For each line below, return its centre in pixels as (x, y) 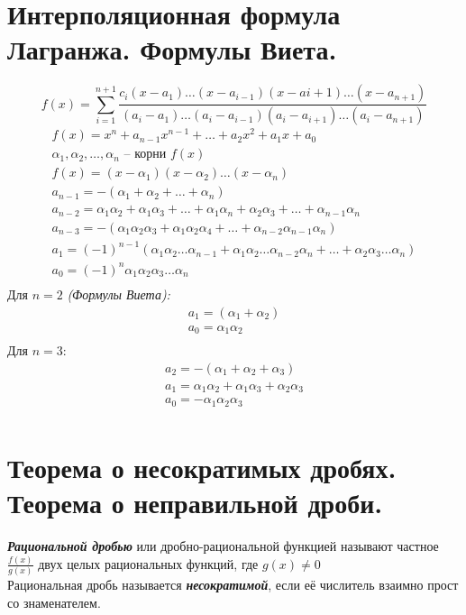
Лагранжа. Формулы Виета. (172, 49)
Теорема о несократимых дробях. (202, 467)
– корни (145, 155)
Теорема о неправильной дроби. (195, 503)
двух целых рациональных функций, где (148, 563)
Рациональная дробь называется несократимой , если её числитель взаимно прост (233, 585)
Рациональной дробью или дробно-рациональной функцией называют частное (223, 546)
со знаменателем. (54, 602)
